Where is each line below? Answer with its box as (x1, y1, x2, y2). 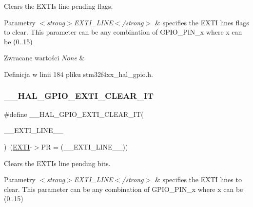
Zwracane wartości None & (4, 53, 85, 63)
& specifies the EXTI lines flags (155, 17, 249, 27)
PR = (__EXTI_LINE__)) (41, 141, 128, 151)
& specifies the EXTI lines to (155, 174, 242, 185)
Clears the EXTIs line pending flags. (4, 1, 113, 11)
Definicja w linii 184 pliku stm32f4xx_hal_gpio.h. (4, 69, 153, 79)
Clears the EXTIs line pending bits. (4, 158, 111, 168)
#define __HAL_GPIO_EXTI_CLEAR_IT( (4, 109, 144, 119)
